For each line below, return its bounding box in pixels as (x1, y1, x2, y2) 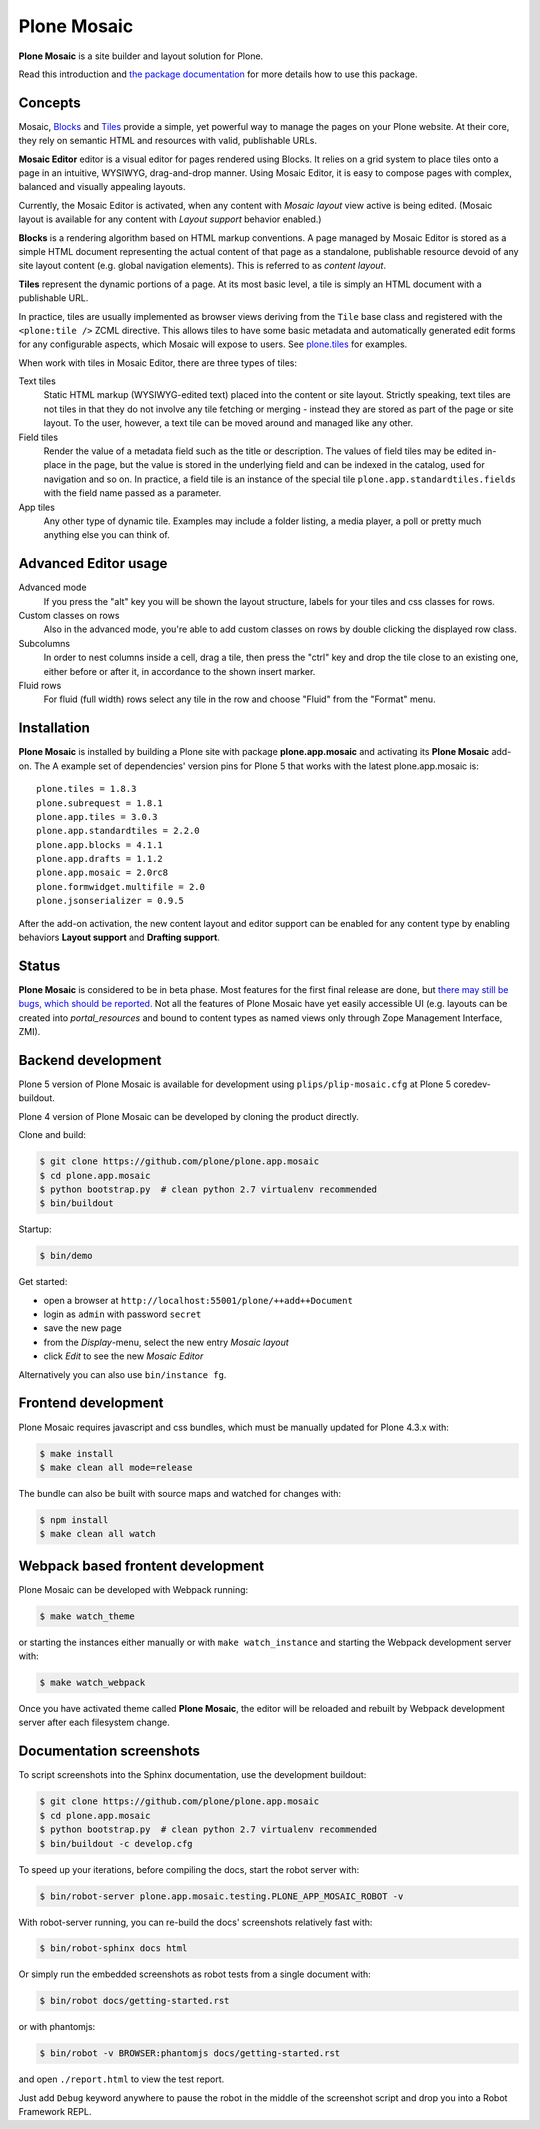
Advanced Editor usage (18, 555, 168, 572)
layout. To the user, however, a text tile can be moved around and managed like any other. (43, 417, 414, 429)
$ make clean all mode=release (39, 1461, 194, 1473)
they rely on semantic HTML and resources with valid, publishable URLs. (18, 135, 318, 147)
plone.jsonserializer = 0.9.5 (36, 895, 185, 907)
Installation (18, 720, 90, 737)
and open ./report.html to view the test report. (18, 2073, 225, 2085)
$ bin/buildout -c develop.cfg (39, 1838, 194, 1849)
